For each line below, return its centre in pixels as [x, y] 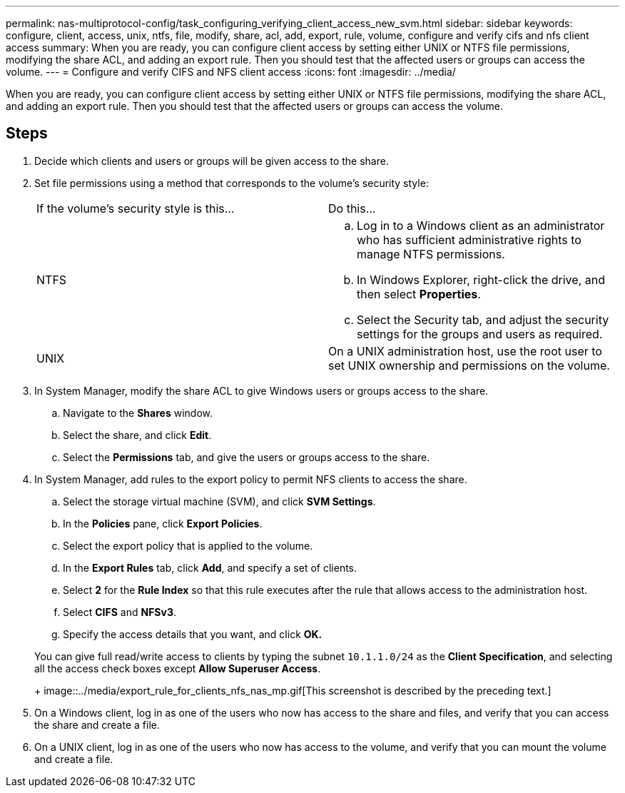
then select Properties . [419, 294]
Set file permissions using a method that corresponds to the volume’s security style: [232, 183]
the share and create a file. [97, 724]
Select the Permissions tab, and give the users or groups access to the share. [247, 457]
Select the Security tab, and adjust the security [483, 319]
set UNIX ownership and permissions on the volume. [469, 365]
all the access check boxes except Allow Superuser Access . [178, 668]
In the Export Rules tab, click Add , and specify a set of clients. [210, 567]
